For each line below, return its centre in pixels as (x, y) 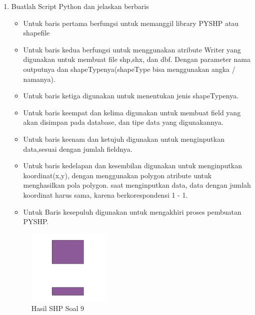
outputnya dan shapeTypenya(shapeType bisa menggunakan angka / (129, 69)
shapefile (36, 33)
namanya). (39, 79)
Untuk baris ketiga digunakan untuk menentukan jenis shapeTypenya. (131, 96)
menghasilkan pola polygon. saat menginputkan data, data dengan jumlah (137, 185)
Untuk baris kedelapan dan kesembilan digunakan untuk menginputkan (132, 165)
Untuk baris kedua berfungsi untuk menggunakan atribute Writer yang (132, 49)
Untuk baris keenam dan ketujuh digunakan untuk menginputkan (124, 139)
